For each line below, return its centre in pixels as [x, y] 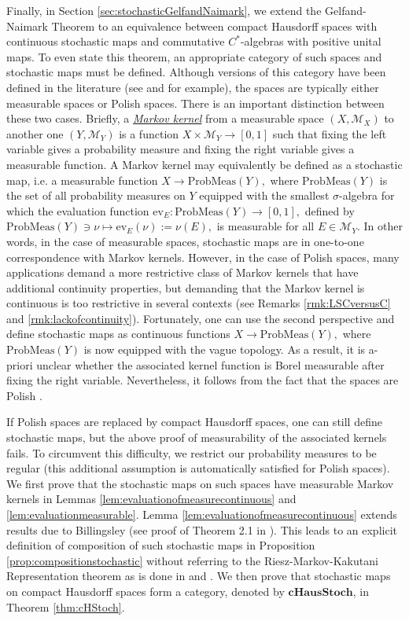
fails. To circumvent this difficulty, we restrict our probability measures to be [192, 452]
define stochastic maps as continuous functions [118, 334]
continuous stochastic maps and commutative [116, 41]
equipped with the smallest [264, 195]
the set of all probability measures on [96, 195]
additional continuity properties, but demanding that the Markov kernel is [186, 287]
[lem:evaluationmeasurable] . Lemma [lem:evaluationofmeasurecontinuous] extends [202, 514]
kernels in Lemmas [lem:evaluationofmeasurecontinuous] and [151, 499]
